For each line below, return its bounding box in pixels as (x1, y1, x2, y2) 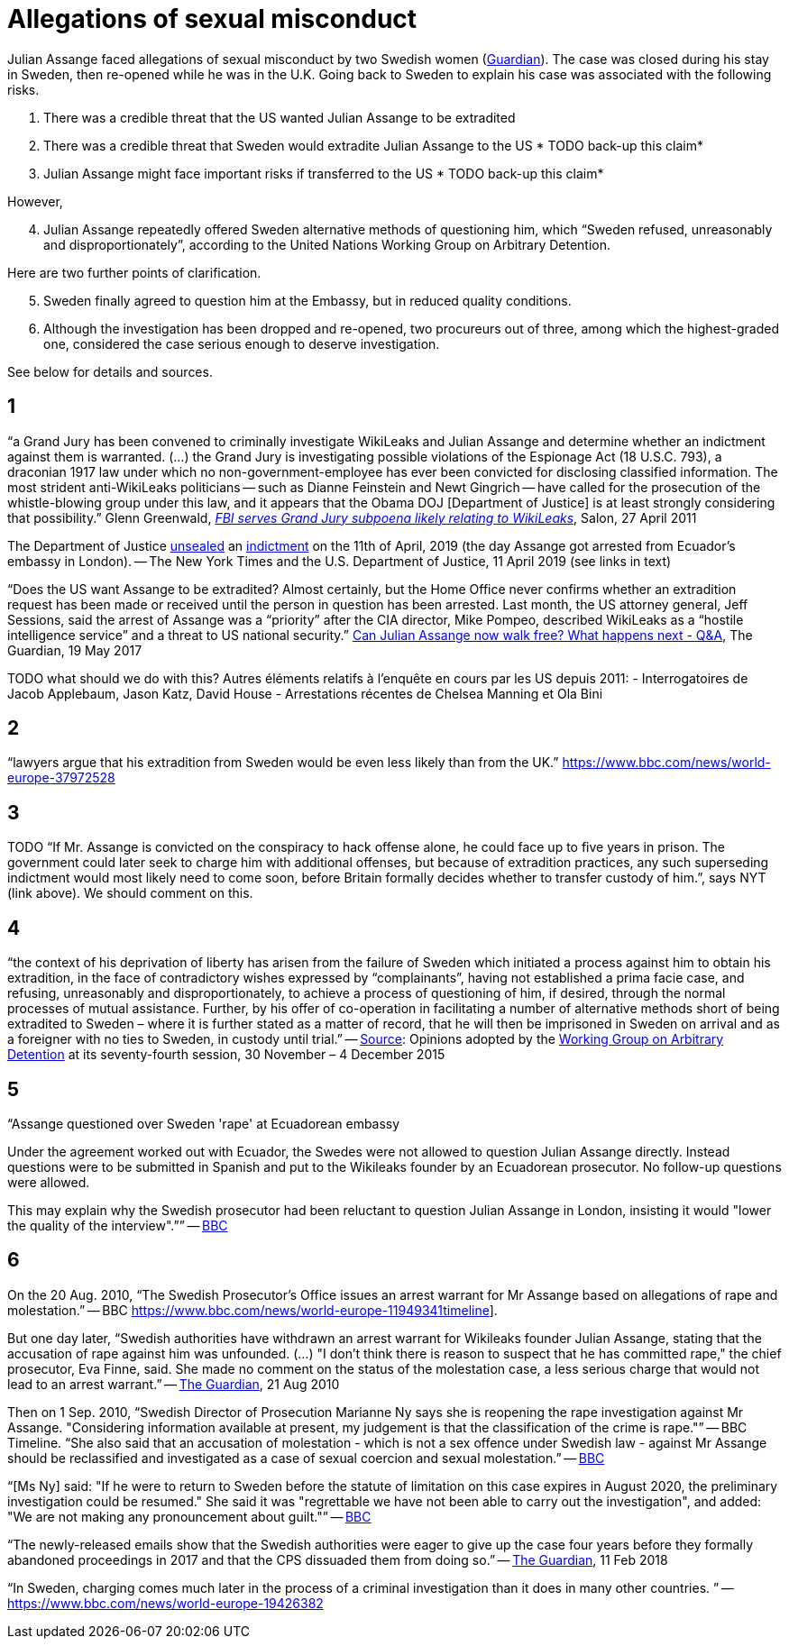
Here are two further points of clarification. (7, 264, 261, 280)
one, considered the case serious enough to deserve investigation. (43, 335, 440, 352)
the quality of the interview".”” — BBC (7, 1217, 228, 1233)
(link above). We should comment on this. (7, 885, 253, 901)
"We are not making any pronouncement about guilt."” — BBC (7, 1508, 372, 1524)
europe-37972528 (7, 770, 115, 786)
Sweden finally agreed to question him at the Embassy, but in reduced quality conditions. (43, 292, 572, 308)
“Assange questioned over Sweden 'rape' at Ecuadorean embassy (7, 1115, 400, 1131)
